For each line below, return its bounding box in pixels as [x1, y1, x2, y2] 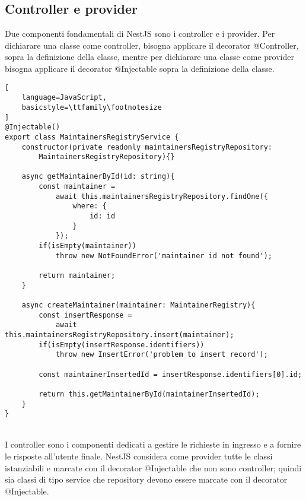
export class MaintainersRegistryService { [5, 132, 179, 141]
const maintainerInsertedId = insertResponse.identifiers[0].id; [39, 370, 302, 379]
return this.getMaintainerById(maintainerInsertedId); [39, 389, 260, 398]
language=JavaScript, [21, 93, 107, 102]
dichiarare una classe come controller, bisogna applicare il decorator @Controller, [5, 39, 299, 51]
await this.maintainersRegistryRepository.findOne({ [55, 192, 268, 201]
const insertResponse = [39, 310, 132, 319]
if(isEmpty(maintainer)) [39, 242, 136, 251]
